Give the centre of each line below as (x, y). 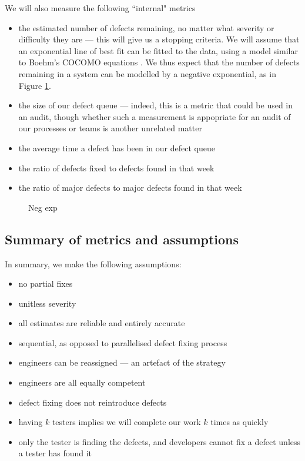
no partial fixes (46, 283)
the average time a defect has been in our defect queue (117, 147)
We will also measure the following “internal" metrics (100, 8)
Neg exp (43, 207)
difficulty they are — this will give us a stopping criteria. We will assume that (159, 39)
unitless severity (47, 303)
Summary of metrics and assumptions (122, 239)
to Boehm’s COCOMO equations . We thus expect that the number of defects (159, 62)
